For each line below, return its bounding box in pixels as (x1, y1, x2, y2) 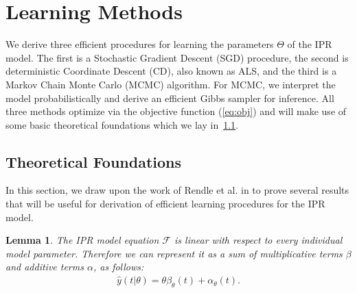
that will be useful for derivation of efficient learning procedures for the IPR (5, 196, 325, 211)
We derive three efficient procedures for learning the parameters (5, 37, 274, 51)
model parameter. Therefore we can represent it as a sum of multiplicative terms (5, 246, 343, 260)
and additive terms (5, 259, 84, 274)
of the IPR (287, 37, 332, 51)
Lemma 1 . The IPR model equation (5, 233, 159, 247)
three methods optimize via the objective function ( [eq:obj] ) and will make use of (5, 104, 347, 118)
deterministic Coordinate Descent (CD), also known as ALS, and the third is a (5, 64, 337, 78)
